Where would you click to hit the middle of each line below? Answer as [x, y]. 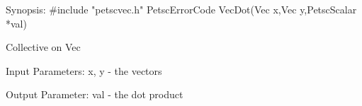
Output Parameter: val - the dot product [95, 94]
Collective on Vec [43, 47]
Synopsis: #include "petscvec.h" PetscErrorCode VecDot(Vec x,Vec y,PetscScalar [181, 9]
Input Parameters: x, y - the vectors [84, 70]
